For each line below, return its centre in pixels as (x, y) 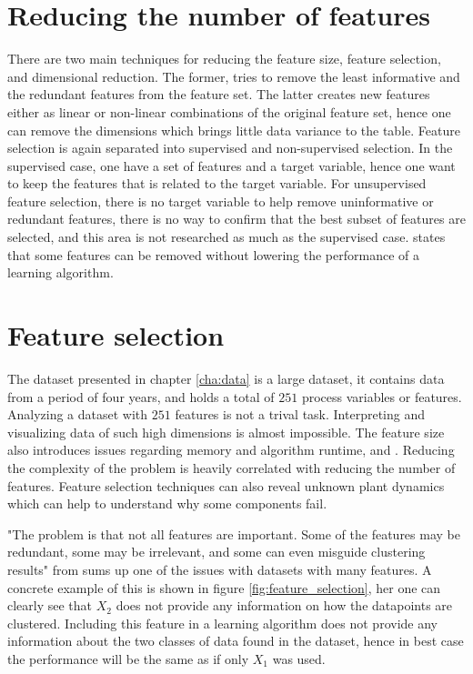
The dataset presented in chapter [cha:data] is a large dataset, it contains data (226, 378)
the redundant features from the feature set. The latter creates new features (219, 94)
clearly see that (50, 605)
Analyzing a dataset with (78, 414)
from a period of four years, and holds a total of (141, 396)
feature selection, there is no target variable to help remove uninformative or (221, 201)
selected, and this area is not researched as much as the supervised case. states (226, 237)
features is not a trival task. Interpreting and (300, 414)
